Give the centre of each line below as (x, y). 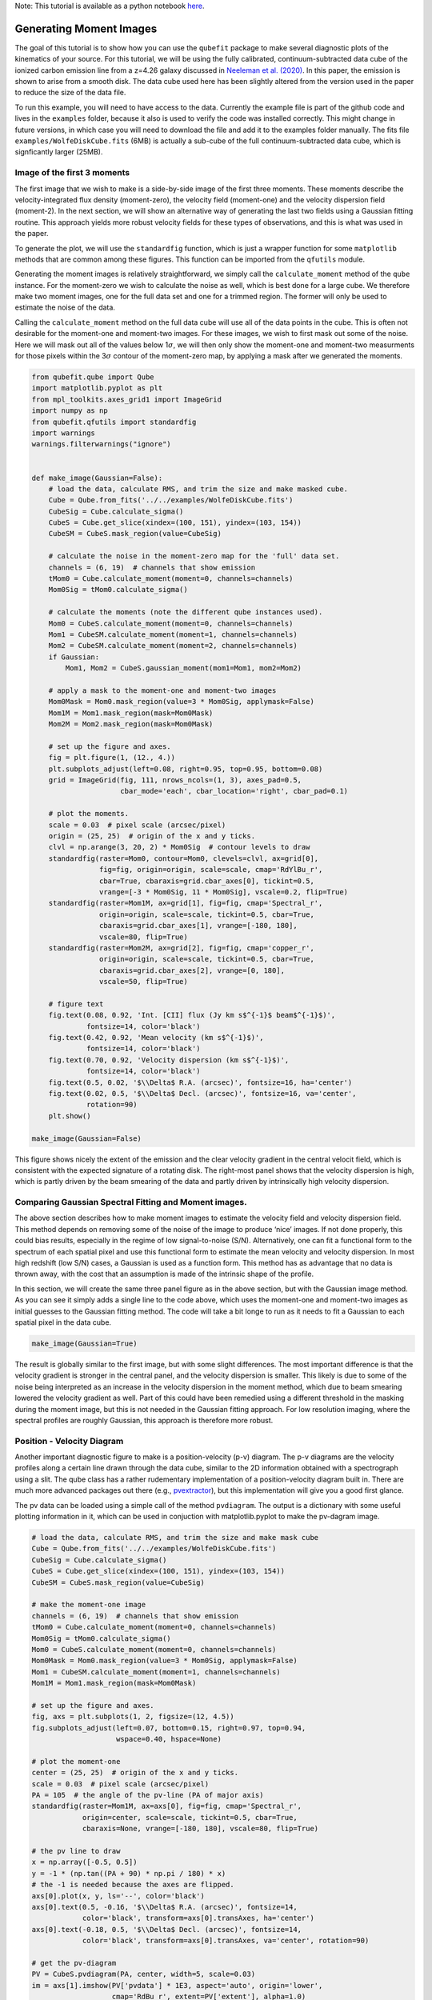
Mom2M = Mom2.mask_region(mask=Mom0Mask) (131, 724)
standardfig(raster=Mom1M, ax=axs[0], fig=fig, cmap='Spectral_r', (167, 1806)
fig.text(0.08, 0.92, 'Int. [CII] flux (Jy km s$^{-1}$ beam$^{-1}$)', (192, 1015)
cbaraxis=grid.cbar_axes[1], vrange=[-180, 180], (198, 926)
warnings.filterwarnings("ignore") (101, 444)
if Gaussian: (74, 657)
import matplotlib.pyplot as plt (97, 388)
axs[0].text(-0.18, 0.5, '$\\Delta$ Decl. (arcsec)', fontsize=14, (167, 1929)
